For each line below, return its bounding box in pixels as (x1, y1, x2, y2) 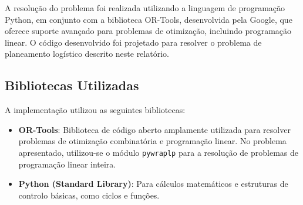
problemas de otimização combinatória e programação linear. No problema (18, 135, 287, 147)
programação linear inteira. (18, 158, 116, 170)
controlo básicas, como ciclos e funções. (18, 189, 160, 201)
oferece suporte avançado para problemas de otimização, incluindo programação (5, 25, 292, 37)
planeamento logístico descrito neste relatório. (5, 47, 169, 60)
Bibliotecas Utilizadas (5, 76, 139, 94)
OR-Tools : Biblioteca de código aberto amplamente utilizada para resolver (18, 123, 291, 135)
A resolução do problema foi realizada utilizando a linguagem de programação (5, 2, 285, 13)
